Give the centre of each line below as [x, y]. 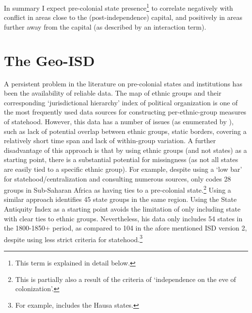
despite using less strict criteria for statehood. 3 [73, 238]
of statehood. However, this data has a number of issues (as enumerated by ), [119, 121]
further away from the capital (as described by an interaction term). [105, 26]
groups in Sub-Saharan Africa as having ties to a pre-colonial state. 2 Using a [118, 189]
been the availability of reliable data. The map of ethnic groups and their [113, 93]
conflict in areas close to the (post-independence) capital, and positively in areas [123, 17]
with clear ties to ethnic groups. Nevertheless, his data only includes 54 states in [123, 218]
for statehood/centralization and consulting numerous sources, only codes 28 [118, 178]
